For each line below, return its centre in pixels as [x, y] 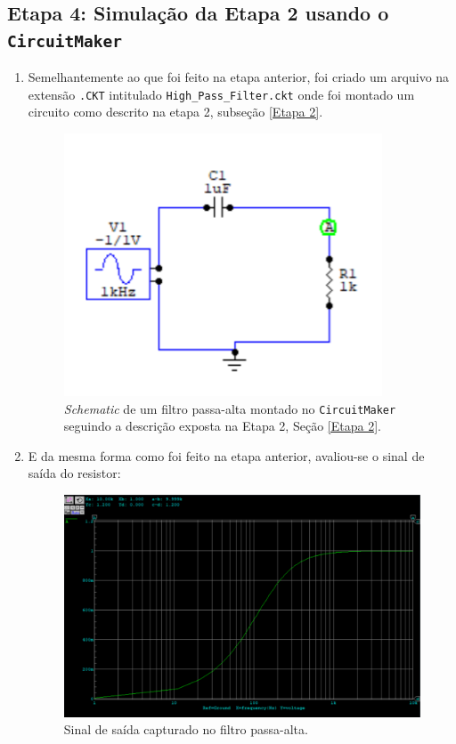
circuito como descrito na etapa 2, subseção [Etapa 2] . [175, 112]
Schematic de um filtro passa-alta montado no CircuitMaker [230, 408]
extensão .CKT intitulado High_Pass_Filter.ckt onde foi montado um [221, 94]
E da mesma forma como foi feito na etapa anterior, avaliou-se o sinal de [226, 455]
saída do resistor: [74, 473]
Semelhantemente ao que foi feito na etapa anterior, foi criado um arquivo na [239, 77]
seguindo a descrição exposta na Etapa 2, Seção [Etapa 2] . [222, 426]
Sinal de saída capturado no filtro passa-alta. [186, 729]
